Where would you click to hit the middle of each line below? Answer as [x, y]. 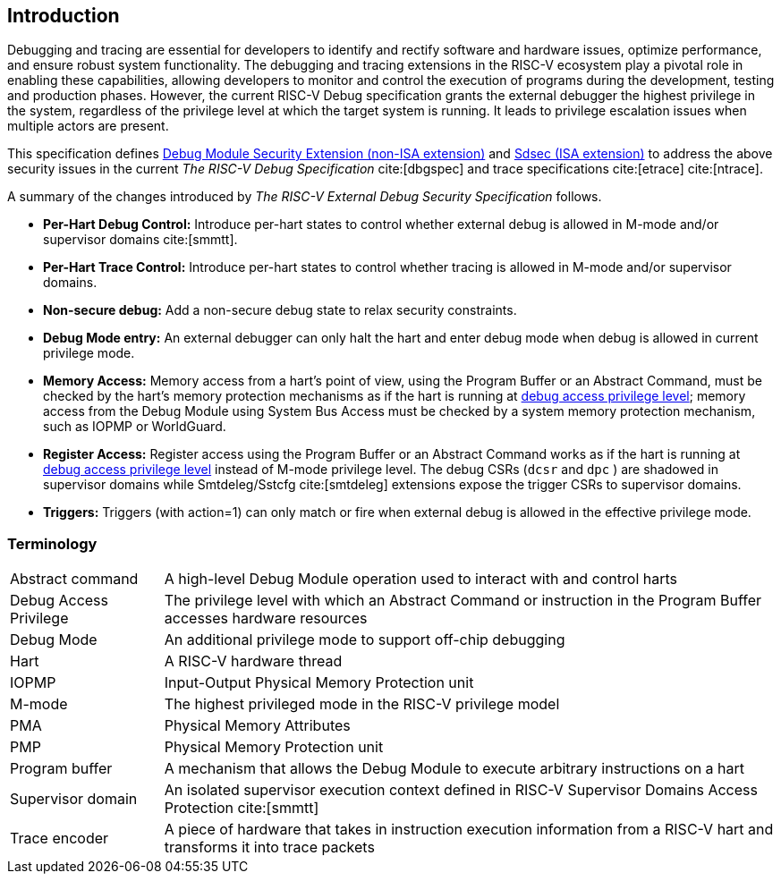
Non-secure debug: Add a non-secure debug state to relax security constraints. [280, 310]
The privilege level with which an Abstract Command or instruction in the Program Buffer [463, 601]
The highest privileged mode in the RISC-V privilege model [362, 704]
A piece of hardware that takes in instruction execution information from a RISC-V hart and [469, 830]
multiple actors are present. [88, 126]
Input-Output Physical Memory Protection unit [319, 683]
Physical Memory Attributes [257, 726]
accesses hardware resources [266, 618]
